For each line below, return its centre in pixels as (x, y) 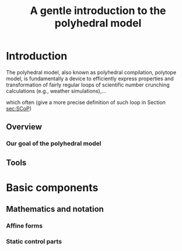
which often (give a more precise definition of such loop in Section (86, 102)
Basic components (52, 188)
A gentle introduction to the (98, 11)
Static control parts (34, 242)
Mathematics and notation (55, 209)
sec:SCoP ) (19, 108)
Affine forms (24, 226)
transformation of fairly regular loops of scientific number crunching (88, 85)
